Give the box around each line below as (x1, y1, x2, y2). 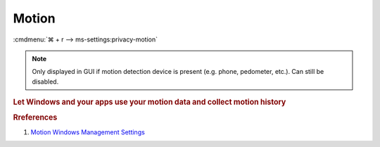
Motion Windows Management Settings (30, 127, 146, 136)
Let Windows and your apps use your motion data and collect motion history (13, 97, 286, 107)
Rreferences (13, 113, 58, 122)
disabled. (32, 77, 59, 86)
